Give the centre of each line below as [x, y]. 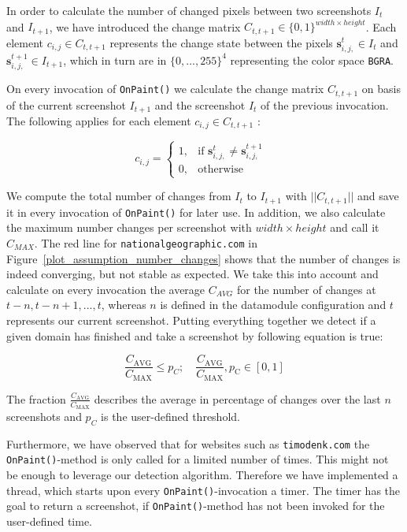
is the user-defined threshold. [170, 416]
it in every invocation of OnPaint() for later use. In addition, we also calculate [196, 212]
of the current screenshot [66, 104]
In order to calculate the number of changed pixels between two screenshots [189, 10]
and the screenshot [200, 104]
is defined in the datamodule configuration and [273, 305]
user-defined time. [50, 521]
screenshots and [44, 416]
